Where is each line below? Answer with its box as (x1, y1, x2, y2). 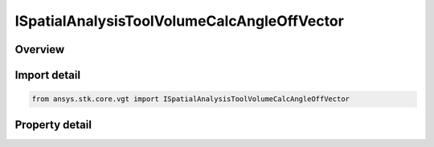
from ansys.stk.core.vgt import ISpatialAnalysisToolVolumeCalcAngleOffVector (31, 95, 350, 104)
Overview (14, 43, 65, 56)
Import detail (14, 68, 80, 82)
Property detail (14, 117, 92, 132)
